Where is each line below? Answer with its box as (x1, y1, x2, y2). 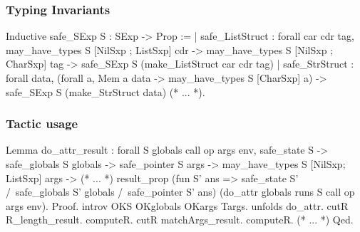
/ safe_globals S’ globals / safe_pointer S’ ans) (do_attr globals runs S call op (6, 184, 355, 199)
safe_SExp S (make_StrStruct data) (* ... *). (6, 84, 205, 99)
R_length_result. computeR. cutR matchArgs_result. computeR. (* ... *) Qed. (6, 212, 354, 227)
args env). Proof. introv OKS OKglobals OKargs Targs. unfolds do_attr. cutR (6, 198, 349, 213)
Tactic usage (6, 115, 78, 132)
